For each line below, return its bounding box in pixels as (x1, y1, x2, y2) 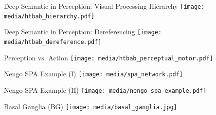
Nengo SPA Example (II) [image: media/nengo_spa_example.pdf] (4, 85, 207, 95)
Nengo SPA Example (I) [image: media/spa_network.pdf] (4, 69, 183, 79)
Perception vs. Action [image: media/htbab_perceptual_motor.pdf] (4, 52, 213, 62)
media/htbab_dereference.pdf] (4, 38, 102, 45)
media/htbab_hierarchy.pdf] (4, 13, 95, 20)
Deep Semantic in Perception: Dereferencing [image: (4, 27, 162, 37)
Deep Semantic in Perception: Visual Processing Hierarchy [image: (4, 1, 205, 11)
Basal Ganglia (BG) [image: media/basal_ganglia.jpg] (4, 101, 177, 111)
